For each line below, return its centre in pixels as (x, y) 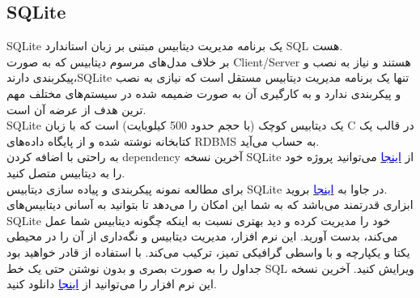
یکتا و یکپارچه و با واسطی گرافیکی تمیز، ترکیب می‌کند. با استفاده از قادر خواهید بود (208, 251)
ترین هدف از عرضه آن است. (76, 109)
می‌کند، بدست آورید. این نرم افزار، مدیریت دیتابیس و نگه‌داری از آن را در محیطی (202, 236)
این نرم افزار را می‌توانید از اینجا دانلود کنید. (112, 284)
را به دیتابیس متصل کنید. (66, 172)
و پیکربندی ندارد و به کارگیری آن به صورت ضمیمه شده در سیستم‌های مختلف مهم (204, 93)
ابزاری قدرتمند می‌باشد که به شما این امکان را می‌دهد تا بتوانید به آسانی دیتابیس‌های (210, 204)
